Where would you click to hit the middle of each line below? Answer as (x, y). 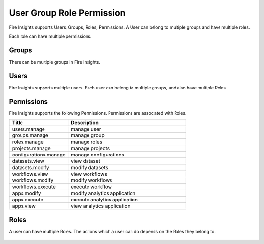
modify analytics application (103, 193)
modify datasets (90, 168)
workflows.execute (34, 187)
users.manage (28, 129)
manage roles (87, 142)
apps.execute (28, 200)
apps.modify (26, 193)
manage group (88, 135)
